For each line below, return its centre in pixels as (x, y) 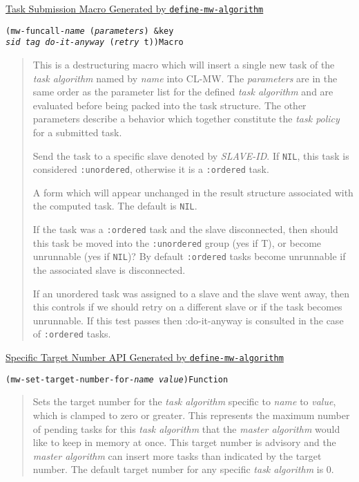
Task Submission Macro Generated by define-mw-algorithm (135, 8)
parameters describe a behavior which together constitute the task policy (186, 119)
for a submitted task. (77, 132)
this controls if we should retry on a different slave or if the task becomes (187, 307)
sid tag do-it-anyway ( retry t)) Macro (95, 43)
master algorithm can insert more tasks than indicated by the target (177, 455)
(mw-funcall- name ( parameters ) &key (90, 31)
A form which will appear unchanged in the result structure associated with (193, 192)
